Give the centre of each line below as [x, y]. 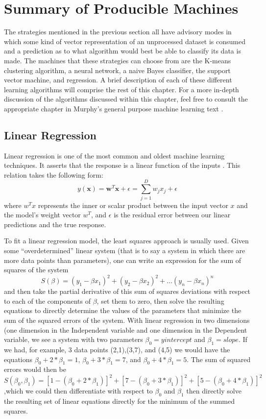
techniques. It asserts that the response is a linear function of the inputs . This [122, 165]
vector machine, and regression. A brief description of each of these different [118, 80]
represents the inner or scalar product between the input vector [133, 205]
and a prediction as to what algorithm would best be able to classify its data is [122, 51]
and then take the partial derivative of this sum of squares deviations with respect [127, 291]
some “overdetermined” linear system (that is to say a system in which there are [125, 250]
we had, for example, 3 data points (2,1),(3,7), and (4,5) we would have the [117, 349]
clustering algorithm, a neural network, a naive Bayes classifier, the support [117, 70]
